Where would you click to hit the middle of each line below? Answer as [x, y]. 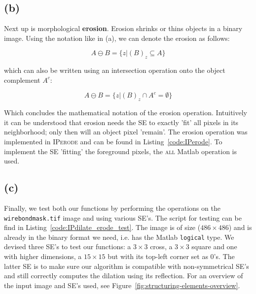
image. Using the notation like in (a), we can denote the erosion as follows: [117, 38]
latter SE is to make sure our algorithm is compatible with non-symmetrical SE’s [127, 266]
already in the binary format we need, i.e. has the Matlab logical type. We [119, 237]
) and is [240, 227]
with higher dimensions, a [43, 256]
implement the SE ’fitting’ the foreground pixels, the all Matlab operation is [121, 151]
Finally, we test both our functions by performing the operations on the [112, 208]
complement [22, 80]
